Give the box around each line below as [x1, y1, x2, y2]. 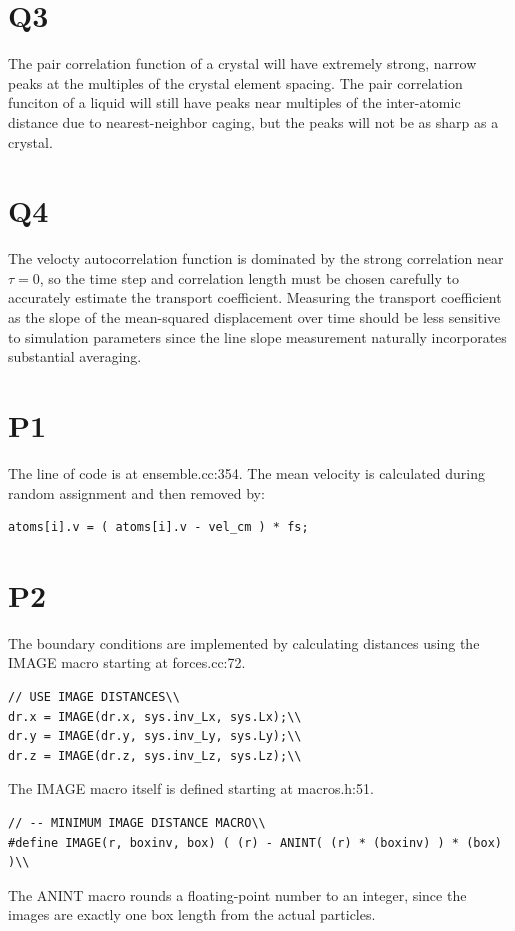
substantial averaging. [8, 346, 142, 367]
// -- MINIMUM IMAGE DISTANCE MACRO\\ [8, 815, 266, 830]
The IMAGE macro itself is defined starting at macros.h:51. [8, 778, 374, 799]
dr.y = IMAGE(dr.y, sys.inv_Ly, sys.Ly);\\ [8, 729, 302, 744]
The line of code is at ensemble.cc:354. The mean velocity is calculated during [8, 462, 485, 483]
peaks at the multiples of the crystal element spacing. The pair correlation [8, 72, 463, 93]
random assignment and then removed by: [8, 482, 265, 503]
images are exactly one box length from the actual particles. [8, 904, 376, 925]
